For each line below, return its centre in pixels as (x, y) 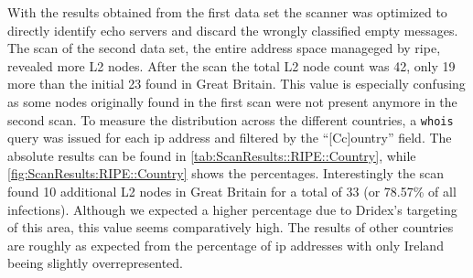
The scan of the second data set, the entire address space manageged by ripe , (224, 48)
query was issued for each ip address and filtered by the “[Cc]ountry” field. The (230, 138)
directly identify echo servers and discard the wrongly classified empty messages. (233, 30)
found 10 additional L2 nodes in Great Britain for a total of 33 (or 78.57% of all (232, 191)
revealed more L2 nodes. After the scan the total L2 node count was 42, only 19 (231, 65)
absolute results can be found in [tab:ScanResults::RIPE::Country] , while (212, 155)
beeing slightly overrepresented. (95, 263)
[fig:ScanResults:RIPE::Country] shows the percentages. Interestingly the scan (226, 173)
